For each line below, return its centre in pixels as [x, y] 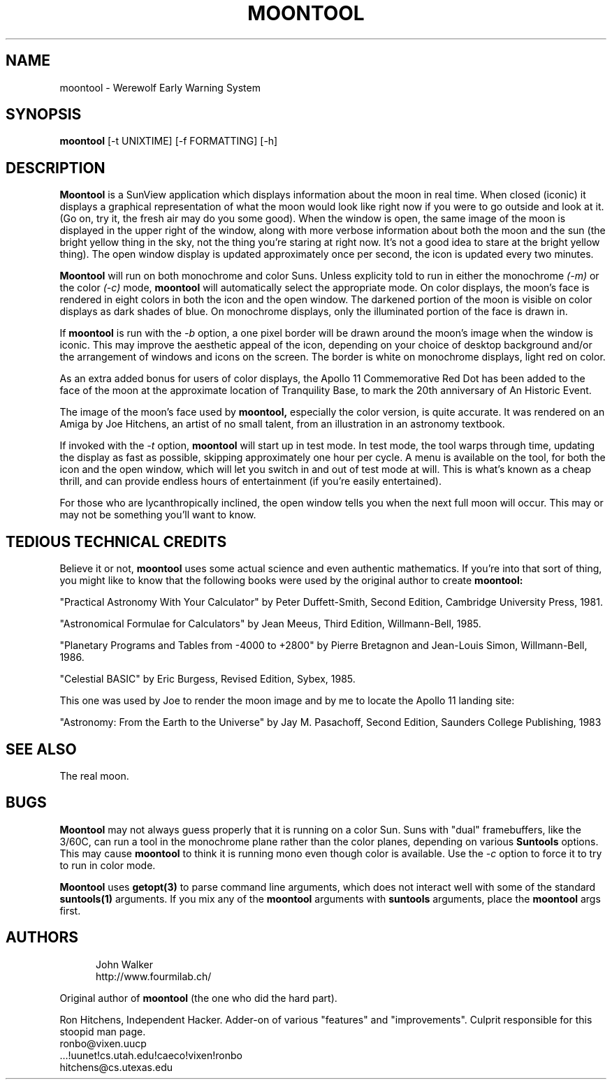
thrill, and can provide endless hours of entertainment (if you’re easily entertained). [250, 481]
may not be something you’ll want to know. [158, 515]
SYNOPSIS [44, 115]
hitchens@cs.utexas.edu [116, 1067]
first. [70, 910]
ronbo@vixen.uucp [103, 1043]
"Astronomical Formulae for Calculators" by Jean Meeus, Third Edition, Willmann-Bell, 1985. [270, 624]
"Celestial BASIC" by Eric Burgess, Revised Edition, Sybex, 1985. [207, 679]
